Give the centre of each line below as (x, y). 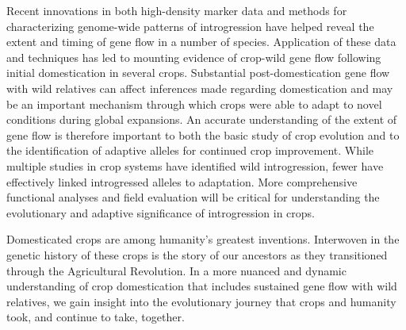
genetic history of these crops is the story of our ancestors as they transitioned (197, 254)
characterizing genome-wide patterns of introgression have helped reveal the (190, 26)
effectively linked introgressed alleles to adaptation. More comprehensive (182, 181)
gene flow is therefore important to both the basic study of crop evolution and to (203, 134)
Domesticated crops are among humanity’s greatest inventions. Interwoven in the (203, 239)
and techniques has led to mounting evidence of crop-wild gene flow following (194, 57)
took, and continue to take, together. (96, 317)
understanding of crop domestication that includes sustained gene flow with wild (202, 286)
